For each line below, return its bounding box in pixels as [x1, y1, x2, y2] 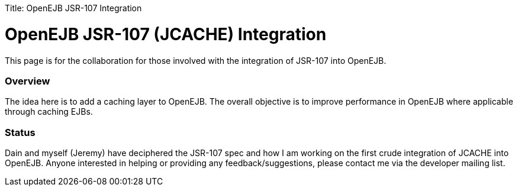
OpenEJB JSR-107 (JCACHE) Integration [5, 24, 327, 44]
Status [5, 126, 36, 138]
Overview [5, 75, 50, 87]
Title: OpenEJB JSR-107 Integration [5, 3, 142, 13]
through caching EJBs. [5, 106, 93, 117]
